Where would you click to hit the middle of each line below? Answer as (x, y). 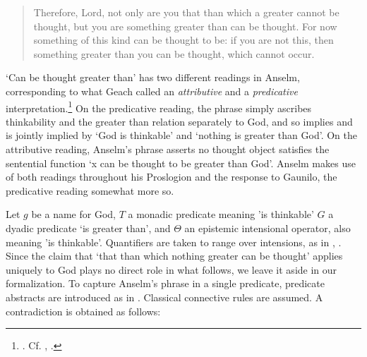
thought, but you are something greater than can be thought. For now (185, 26)
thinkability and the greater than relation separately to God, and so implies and (179, 121)
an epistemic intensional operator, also (267, 228)
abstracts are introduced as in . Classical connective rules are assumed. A (164, 297)
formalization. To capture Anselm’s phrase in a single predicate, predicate (166, 283)
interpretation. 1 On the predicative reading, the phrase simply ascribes (159, 107)
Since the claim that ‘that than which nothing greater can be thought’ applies (174, 256)
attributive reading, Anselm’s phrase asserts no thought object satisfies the (168, 149)
